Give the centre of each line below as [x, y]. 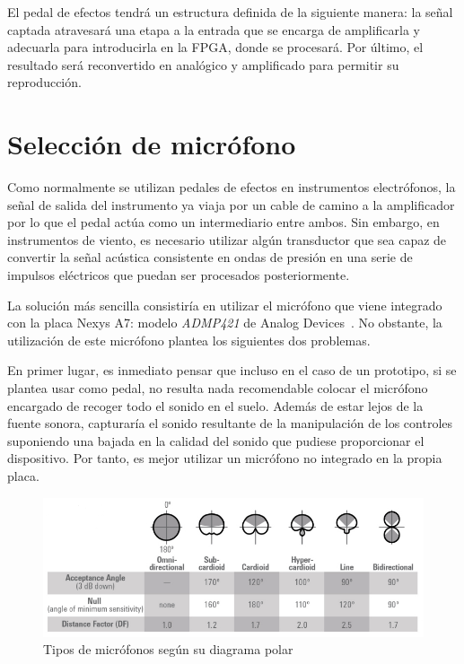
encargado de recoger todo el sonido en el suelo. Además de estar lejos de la [215, 405]
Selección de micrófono [152, 144]
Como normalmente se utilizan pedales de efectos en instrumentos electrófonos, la [232, 187]
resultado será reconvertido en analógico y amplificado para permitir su [203, 64]
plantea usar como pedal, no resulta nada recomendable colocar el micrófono [218, 388]
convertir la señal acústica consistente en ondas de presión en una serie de [210, 257]
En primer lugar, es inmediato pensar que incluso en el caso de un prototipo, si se [232, 370]
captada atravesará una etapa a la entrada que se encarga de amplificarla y [214, 29]
